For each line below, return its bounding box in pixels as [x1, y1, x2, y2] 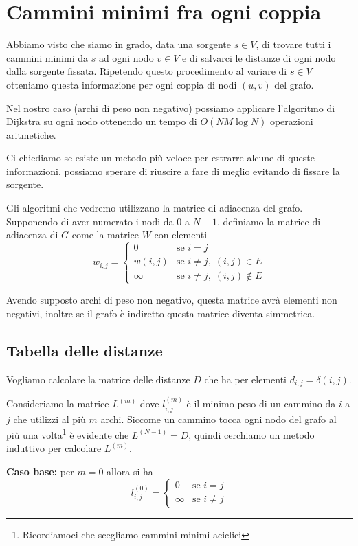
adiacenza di [6, 227, 58, 242]
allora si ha [107, 464, 153, 478]
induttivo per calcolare [6, 441, 102, 455]
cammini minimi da [6, 50, 88, 65]
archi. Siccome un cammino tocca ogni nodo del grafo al [100, 411, 337, 426]
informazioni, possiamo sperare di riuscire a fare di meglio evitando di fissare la [6, 163, 340, 178]
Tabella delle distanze [6, 340, 163, 361]
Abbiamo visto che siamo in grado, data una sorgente [6, 37, 231, 52]
